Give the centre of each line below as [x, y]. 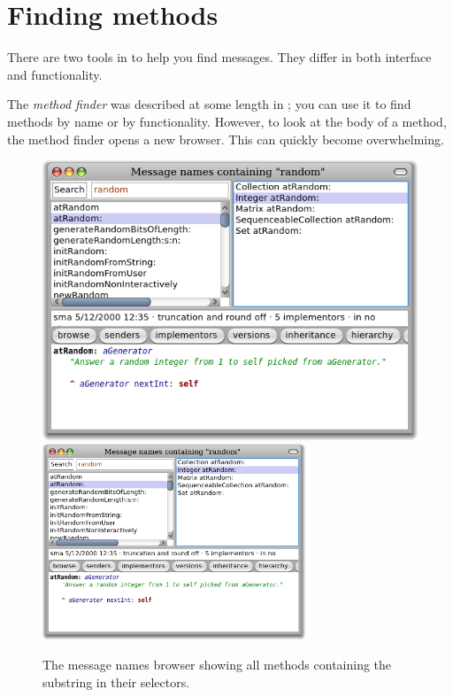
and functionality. [55, 74]
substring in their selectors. [116, 682]
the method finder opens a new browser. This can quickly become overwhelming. [226, 139]
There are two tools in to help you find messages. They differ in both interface [219, 57]
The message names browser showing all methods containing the [217, 664]
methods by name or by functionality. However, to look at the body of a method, [227, 121]
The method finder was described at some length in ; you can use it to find [209, 104]
